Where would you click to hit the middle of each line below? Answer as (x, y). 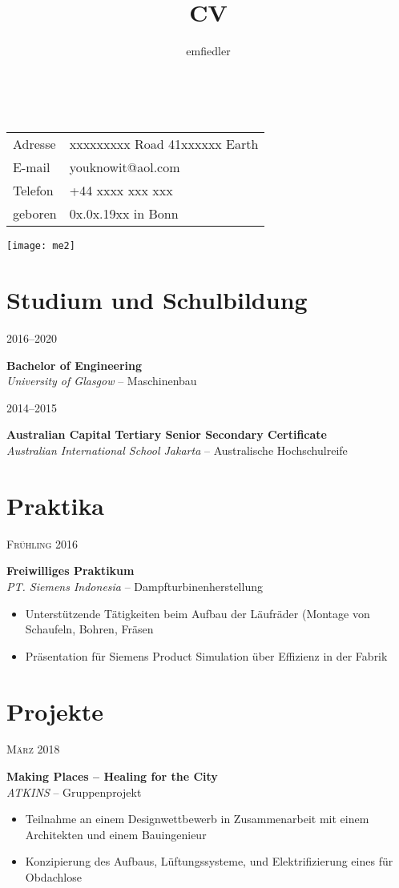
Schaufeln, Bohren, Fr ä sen (89, 629)
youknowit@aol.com (125, 167)
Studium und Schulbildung (157, 300)
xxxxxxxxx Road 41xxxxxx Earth (164, 144)
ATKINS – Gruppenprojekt (74, 792)
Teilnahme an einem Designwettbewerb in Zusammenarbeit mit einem (197, 819)
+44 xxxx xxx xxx (121, 191)
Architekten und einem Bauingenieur (116, 834)
